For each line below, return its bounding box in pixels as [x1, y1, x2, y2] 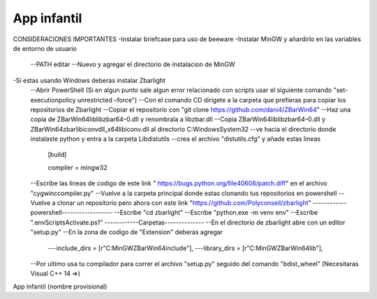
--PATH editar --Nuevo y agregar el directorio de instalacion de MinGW [30, 60, 235, 69]
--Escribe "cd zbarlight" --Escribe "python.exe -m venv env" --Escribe [114, 208, 318, 217]
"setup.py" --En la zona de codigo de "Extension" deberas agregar [30, 228, 223, 236]
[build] [47, 151, 67, 159]
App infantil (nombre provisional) [13, 282, 108, 291]
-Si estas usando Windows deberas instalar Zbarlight [13, 76, 165, 84]
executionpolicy [30, 95, 76, 104]
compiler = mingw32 [47, 163, 108, 171]
